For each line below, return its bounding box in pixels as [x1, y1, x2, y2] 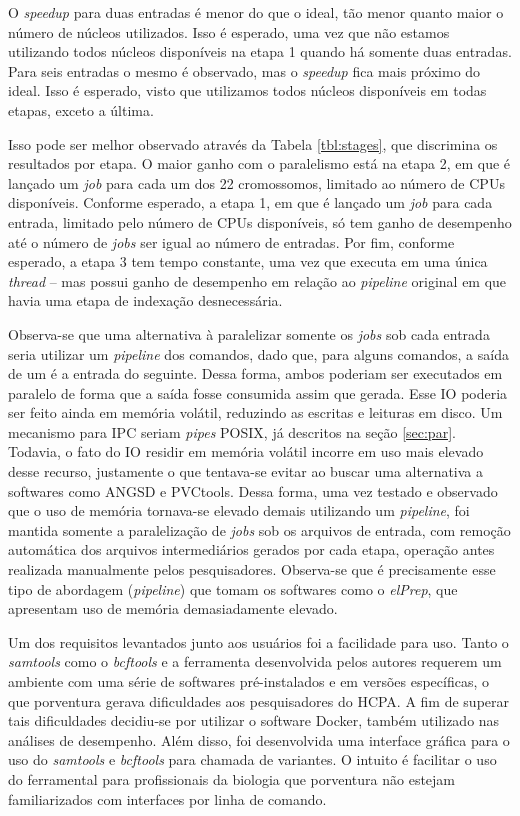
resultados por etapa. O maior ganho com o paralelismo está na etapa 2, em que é [8, 153, 511, 174]
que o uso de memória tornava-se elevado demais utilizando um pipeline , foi [8, 500, 470, 521]
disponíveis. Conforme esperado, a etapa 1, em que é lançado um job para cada [8, 192, 493, 213]
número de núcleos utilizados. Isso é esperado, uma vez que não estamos [8, 21, 450, 42]
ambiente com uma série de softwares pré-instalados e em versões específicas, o [8, 671, 489, 691]
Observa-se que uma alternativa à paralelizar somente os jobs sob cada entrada [8, 323, 490, 344]
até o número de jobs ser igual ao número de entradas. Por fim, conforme [8, 231, 455, 252]
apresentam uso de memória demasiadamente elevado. [8, 598, 338, 619]
